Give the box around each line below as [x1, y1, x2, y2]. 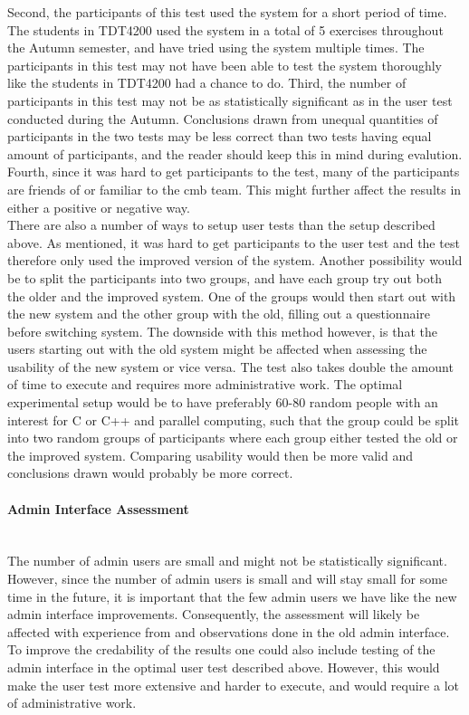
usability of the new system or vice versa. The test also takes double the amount [7, 357, 454, 376]
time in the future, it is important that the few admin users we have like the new [7, 586, 457, 605]
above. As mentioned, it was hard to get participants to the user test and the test [7, 233, 460, 252]
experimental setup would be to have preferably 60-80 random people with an [7, 393, 438, 412]
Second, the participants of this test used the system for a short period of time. [7, 3, 447, 21]
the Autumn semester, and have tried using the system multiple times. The [7, 38, 425, 57]
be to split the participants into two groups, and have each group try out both [7, 268, 442, 287]
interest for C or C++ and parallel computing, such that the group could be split [7, 410, 460, 429]
